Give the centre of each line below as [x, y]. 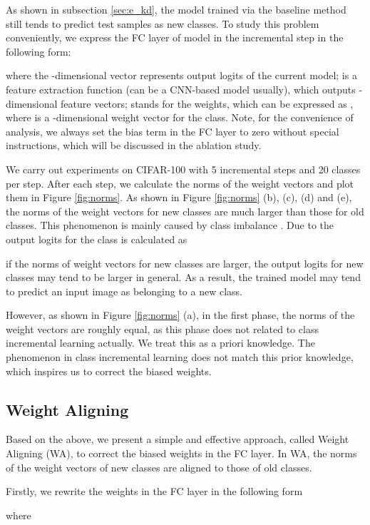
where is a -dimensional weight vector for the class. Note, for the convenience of [180, 117]
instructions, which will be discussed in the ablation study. [134, 145]
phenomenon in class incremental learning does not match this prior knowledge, [180, 357]
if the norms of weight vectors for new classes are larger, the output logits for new [185, 263]
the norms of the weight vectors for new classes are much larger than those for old [185, 211]
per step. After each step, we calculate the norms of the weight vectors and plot [180, 183]
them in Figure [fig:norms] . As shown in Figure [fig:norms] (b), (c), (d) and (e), [179, 197]
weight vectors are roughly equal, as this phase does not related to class [162, 328]
